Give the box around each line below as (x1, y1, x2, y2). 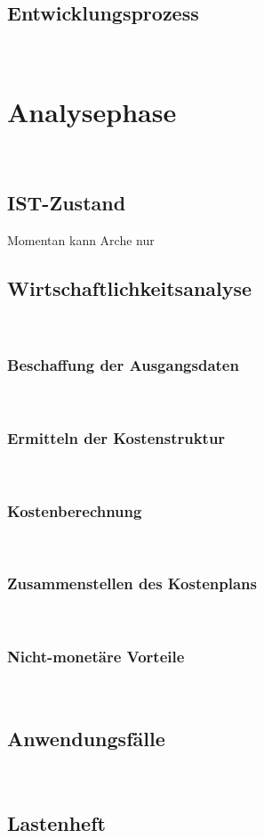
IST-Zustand (7, 188, 126, 216)
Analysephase (7, 93, 177, 129)
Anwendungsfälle (7, 724, 165, 752)
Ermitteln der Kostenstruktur (7, 426, 226, 448)
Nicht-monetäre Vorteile (7, 645, 185, 668)
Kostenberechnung (7, 499, 142, 522)
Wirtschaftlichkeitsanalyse (7, 274, 252, 301)
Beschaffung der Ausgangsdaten (7, 354, 239, 376)
